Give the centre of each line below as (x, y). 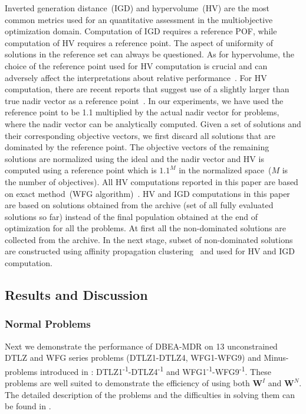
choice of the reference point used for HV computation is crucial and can (136, 65)
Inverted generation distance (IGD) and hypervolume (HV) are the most (137, 8)
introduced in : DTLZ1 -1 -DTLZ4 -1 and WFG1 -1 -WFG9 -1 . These (156, 370)
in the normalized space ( (225, 170)
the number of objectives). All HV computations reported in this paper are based (152, 181)
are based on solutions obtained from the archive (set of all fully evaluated (139, 205)
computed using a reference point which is (81, 170)
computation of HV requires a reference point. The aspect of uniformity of (139, 42)
